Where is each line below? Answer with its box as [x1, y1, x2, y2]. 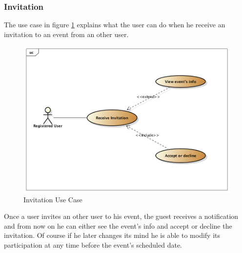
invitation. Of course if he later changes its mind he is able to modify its [4, 230, 221, 240]
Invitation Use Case [23, 195, 82, 205]
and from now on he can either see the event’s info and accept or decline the [4, 220, 232, 231]
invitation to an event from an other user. [4, 29, 129, 39]
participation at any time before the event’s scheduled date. [4, 239, 182, 250]
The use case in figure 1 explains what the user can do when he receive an [4, 19, 225, 30]
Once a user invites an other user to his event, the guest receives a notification [4, 211, 239, 221]
